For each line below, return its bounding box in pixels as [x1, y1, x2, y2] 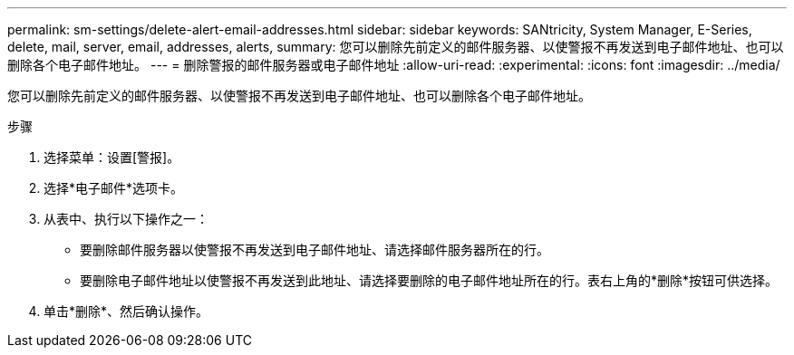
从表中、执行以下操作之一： [44, 211, 208, 226]
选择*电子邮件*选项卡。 [44, 180, 184, 196]
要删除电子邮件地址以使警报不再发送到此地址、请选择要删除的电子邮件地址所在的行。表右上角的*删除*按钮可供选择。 [80, 273, 779, 288]
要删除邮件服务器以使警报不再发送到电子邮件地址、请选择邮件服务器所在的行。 [80, 242, 549, 257]
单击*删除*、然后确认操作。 [44, 303, 209, 319]
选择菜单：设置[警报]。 [44, 149, 180, 165]
